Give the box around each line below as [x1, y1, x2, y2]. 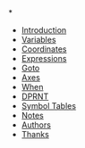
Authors [21, 119, 51, 130]
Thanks [21, 129, 50, 139]
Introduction [21, 25, 67, 35]
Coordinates [21, 44, 67, 54]
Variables [21, 35, 56, 45]
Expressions [21, 53, 67, 63]
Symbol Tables [21, 101, 77, 111]
